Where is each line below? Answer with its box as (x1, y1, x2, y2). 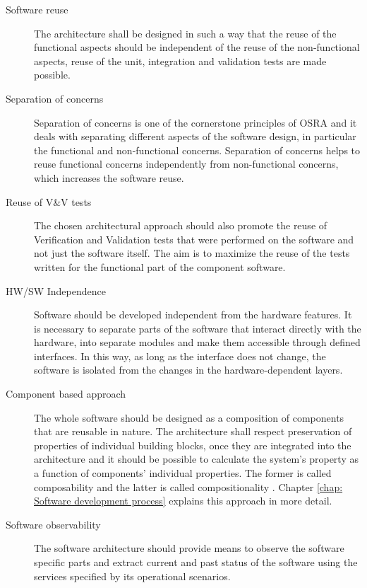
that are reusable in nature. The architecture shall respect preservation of (34, 424, 352, 439)
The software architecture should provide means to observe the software (34, 541, 344, 555)
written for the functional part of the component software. (34, 259, 286, 274)
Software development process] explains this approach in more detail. (34, 493, 332, 508)
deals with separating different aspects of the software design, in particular (34, 129, 356, 144)
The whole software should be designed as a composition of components (34, 410, 344, 425)
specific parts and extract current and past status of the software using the (34, 555, 358, 569)
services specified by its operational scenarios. (34, 568, 231, 583)
